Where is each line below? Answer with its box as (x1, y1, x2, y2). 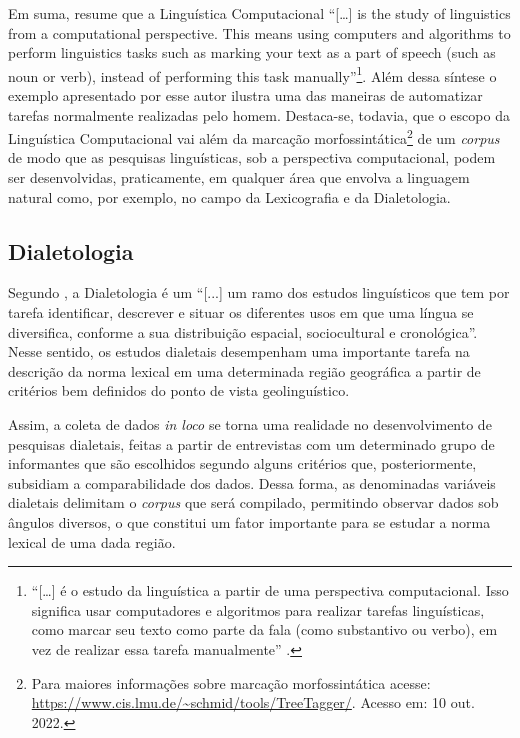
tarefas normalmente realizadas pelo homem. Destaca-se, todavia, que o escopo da (8, 104, 510, 125)
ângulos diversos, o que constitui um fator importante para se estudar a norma (8, 511, 491, 532)
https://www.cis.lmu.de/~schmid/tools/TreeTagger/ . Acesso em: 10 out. (31, 692, 475, 713)
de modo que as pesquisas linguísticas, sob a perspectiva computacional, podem (8, 147, 496, 168)
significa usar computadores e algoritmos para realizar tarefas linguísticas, (31, 599, 485, 620)
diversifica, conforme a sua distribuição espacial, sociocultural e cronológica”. (8, 321, 478, 342)
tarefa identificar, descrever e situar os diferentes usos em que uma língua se (8, 302, 474, 323)
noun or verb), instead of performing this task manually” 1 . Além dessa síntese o (8, 62, 497, 86)
